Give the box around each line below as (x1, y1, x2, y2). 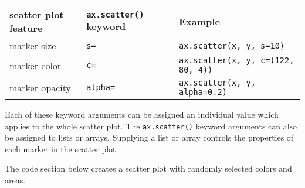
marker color (9, 58, 62, 72)
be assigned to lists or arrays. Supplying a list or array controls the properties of (5, 131, 294, 143)
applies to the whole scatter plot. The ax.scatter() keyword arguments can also (5, 119, 297, 132)
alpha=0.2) (178, 87, 227, 97)
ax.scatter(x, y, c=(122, (178, 56, 294, 65)
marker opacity (9, 80, 71, 94)
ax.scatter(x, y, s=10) (178, 40, 285, 50)
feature (9, 21, 43, 35)
